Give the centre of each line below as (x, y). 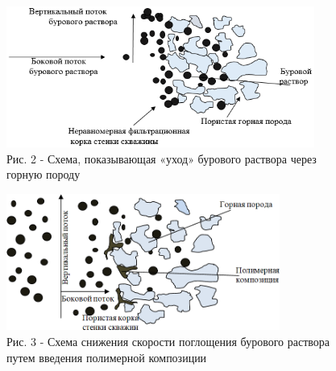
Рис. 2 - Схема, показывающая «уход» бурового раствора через (162, 158)
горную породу (44, 174)
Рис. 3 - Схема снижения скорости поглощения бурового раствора (168, 342)
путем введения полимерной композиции (107, 357)
